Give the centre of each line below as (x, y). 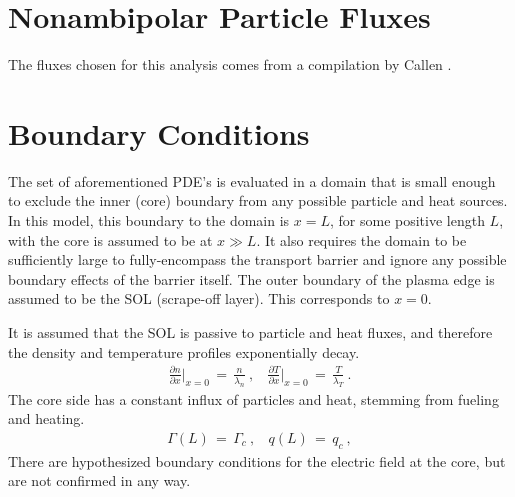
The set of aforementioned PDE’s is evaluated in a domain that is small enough (252, 180)
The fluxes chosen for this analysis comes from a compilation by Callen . (230, 64)
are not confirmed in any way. (99, 480)
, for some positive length (407, 220)
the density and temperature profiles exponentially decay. (184, 351)
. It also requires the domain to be (361, 239)
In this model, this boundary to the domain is (149, 220)
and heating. (46, 418)
